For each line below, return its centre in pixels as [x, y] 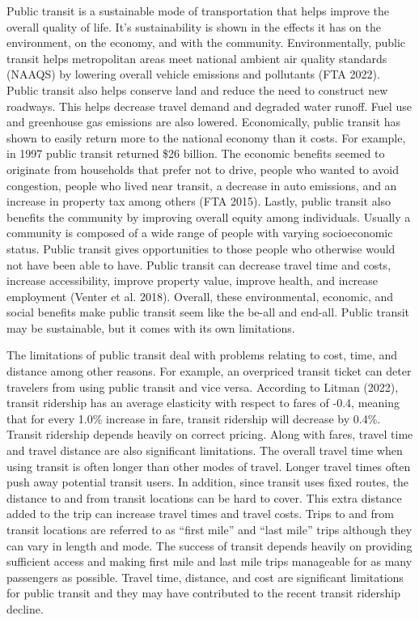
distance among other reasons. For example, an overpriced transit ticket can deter [209, 371]
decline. [25, 608]
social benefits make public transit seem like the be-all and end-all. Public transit [208, 312]
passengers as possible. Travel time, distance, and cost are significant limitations [205, 577]
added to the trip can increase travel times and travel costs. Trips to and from [200, 514]
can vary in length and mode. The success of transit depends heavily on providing [209, 545]
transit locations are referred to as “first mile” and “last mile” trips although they [209, 529]
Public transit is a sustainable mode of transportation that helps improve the [198, 11]
